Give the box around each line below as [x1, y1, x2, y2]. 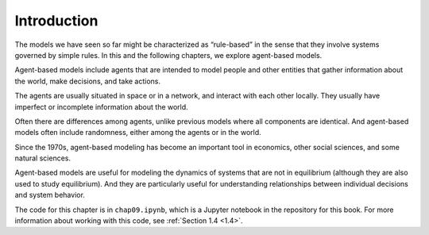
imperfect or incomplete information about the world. [14, 102, 188, 111]
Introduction [14, 12, 99, 29]
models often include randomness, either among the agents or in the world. [14, 128, 261, 137]
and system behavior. [14, 191, 85, 200]
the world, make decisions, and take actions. [14, 76, 161, 86]
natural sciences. [14, 153, 71, 163]
